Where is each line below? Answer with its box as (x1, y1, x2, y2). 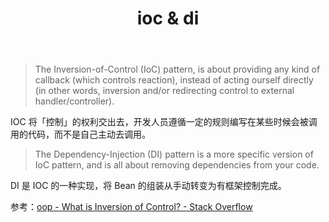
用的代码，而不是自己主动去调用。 (10, 128, 151, 141)
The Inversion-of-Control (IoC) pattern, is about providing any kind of (34, 63, 321, 76)
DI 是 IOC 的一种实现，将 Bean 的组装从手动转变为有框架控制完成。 (10, 180, 287, 192)
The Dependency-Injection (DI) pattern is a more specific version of (34, 148, 314, 161)
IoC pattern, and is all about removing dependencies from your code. (34, 159, 320, 171)
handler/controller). (34, 95, 115, 107)
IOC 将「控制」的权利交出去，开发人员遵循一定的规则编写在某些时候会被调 (10, 116, 318, 128)
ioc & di (136, 7, 200, 30)
